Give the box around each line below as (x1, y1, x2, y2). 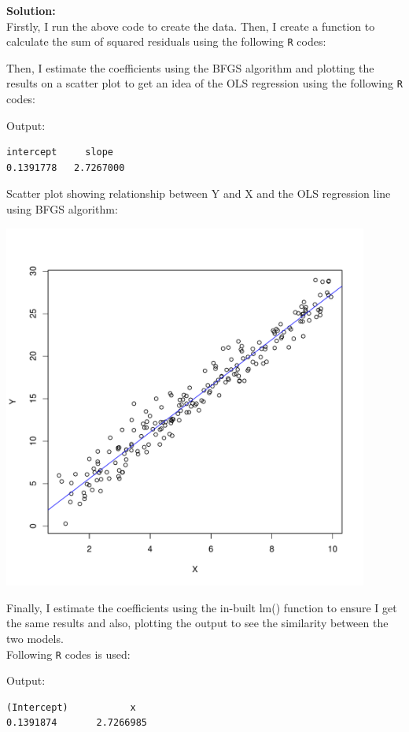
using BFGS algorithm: (6, 201, 118, 217)
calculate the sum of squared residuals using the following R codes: (6, 33, 326, 50)
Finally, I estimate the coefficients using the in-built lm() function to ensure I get (6, 599, 397, 615)
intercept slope (6, 147, 114, 158)
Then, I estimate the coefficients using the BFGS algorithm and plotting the (6, 59, 374, 76)
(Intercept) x (6, 701, 136, 713)
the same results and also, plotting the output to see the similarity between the (6, 615, 389, 631)
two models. (6, 630, 64, 646)
